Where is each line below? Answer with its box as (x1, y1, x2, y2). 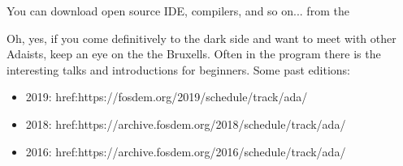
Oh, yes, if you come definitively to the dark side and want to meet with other (6, 29, 396, 46)
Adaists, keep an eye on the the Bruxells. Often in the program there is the (6, 45, 381, 62)
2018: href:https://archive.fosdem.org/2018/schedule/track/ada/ (25, 115, 346, 132)
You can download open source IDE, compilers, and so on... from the (6, 2, 349, 19)
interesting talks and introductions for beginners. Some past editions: (6, 61, 350, 78)
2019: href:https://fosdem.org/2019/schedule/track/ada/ (25, 88, 308, 105)
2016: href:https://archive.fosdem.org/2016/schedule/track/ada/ (25, 143, 346, 160)
